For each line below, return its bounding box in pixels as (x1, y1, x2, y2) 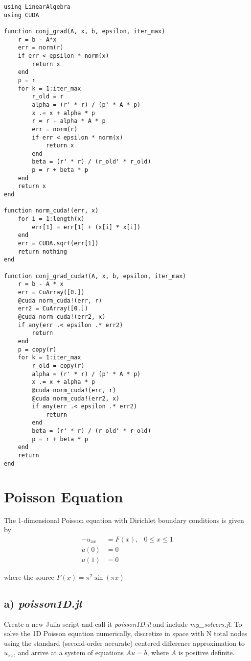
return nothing (18, 248, 67, 255)
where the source (4, 571, 54, 582)
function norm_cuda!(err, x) (4, 207, 99, 214)
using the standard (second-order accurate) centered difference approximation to (4, 637, 245, 648)
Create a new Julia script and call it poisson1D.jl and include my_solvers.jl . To (4, 618, 242, 629)
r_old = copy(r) (32, 362, 85, 369)
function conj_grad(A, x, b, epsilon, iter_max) (4, 27, 165, 35)
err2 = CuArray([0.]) (18, 305, 88, 312)
